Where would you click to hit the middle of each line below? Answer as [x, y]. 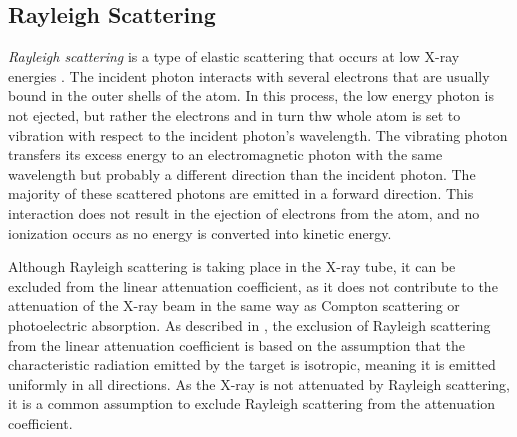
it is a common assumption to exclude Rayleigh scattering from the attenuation [252, 403]
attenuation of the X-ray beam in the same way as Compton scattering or [234, 305]
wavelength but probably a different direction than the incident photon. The [242, 173]
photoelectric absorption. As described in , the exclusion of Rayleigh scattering [249, 324]
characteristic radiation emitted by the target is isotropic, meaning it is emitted [252, 364]
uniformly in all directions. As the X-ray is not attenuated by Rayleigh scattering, [259, 383]
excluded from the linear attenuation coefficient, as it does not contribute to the [253, 285]
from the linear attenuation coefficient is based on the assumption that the [236, 344]
